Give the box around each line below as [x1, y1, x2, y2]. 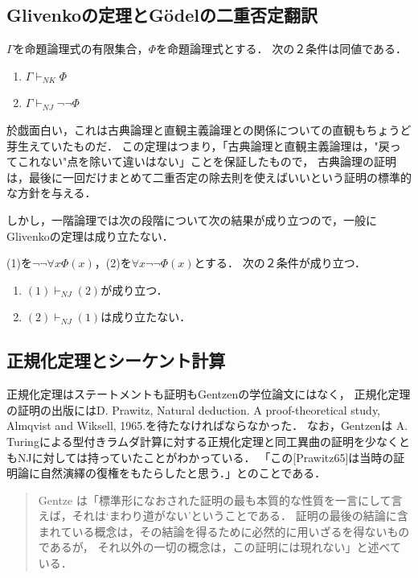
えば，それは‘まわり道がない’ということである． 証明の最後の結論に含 [38, 507, 408, 524]
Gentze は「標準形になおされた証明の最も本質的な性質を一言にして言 [38, 491, 403, 508]
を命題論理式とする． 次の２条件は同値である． [155, 40, 408, 57]
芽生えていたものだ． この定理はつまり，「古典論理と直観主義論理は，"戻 [6, 137, 390, 154]
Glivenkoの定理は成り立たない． [6, 227, 174, 244]
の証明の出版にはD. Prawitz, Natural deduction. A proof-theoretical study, [6, 401, 381, 418]
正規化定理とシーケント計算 [6, 348, 226, 373]
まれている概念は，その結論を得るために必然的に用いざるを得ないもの [38, 522, 410, 539]
